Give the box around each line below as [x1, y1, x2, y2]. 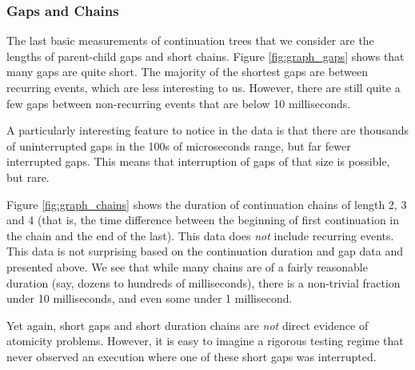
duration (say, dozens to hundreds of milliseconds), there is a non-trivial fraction [6, 274, 401, 291]
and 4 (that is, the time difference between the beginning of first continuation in [6, 211, 400, 228]
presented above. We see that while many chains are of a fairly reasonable [6, 258, 368, 275]
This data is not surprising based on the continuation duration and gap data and [6, 243, 404, 259]
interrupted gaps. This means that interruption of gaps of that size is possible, [6, 153, 390, 170]
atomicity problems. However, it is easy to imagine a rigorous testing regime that [6, 332, 404, 349]
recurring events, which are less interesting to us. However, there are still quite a [6, 79, 401, 95]
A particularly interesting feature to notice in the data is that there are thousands [6, 122, 409, 139]
